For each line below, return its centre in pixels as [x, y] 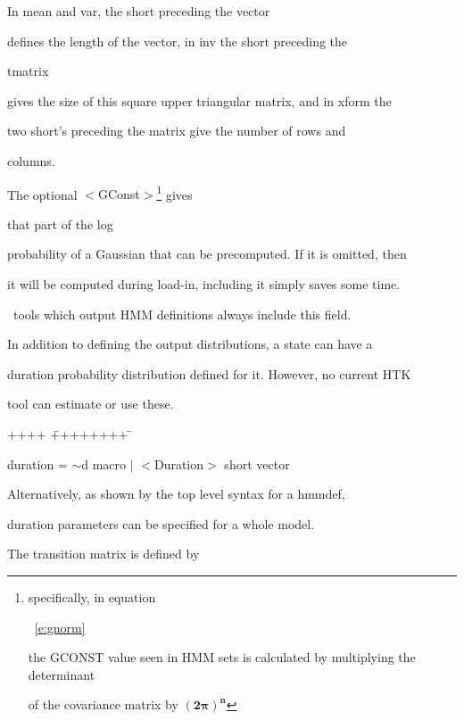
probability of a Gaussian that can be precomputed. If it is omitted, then [207, 254]
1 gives [174, 193]
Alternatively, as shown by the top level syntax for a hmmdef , [176, 494]
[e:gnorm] [60, 627]
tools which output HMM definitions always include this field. [182, 314]
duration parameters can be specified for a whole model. [161, 523]
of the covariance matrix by [103, 704]
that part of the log [60, 223]
